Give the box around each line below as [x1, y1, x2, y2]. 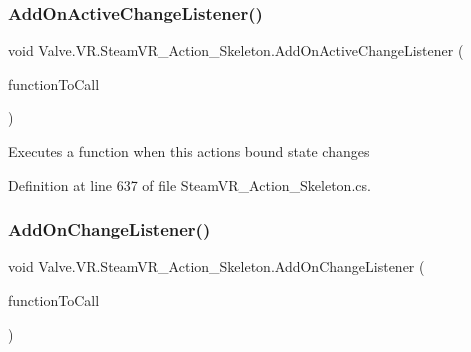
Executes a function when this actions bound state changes [8, 141, 370, 161]
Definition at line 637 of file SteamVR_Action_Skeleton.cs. [8, 174, 371, 195]
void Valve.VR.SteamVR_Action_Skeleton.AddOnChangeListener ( [8, 256, 425, 277]
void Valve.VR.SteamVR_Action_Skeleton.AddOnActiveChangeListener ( [8, 40, 464, 61]
